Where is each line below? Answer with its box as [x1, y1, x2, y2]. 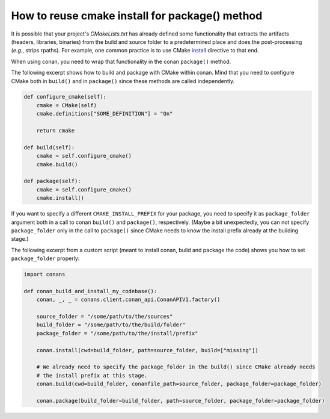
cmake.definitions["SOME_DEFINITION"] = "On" [36, 110, 173, 117]
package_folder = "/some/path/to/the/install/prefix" [36, 330, 198, 337]
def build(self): [23, 144, 75, 151]
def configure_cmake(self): [23, 93, 106, 101]
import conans [23, 271, 66, 278]
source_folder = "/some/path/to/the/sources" [36, 313, 173, 320]
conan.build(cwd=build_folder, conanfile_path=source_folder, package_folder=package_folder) [36, 380, 322, 388]
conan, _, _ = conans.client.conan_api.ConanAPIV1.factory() [36, 296, 221, 303]
